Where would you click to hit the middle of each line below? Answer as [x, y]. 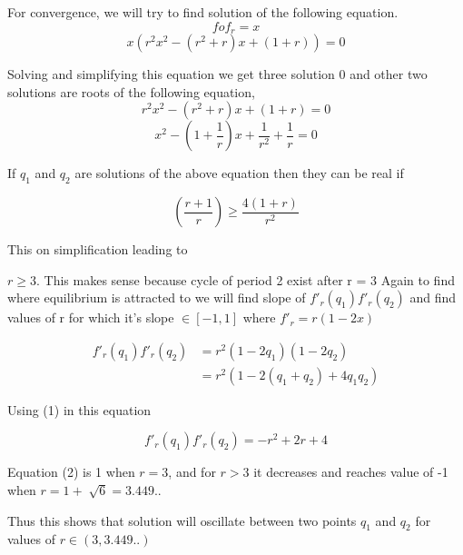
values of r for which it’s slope [91, 317]
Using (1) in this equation [79, 409]
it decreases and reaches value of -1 [351, 472]
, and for [192, 472]
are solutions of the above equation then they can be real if [239, 173]
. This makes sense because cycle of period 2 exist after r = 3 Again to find [245, 279]
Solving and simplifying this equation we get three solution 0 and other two [217, 74]
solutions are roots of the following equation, [131, 91]
